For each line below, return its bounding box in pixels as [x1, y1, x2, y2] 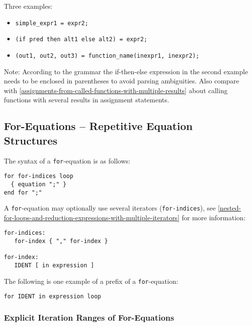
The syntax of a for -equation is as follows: [4, 155, 130, 165]
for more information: [181, 212, 246, 222]
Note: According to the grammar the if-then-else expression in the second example [4, 66, 248, 76]
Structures [4, 132, 58, 147]
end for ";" [4, 189, 42, 196]
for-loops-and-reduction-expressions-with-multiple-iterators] [4, 212, 180, 222]
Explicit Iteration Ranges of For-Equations [4, 311, 174, 323]
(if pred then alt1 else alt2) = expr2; [15, 36, 147, 43]
